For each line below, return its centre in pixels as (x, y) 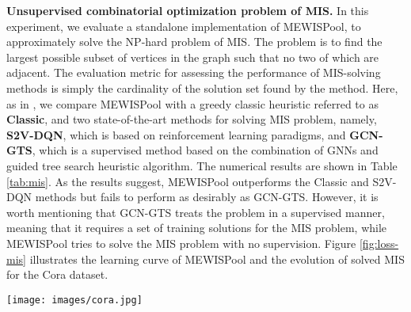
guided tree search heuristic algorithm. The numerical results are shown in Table (202, 165)
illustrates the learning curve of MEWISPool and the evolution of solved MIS (217, 259)
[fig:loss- (379, 243)
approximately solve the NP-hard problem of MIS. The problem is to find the (194, 42)
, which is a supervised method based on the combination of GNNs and (205, 150)
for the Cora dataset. (57, 274)
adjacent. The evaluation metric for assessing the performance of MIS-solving (194, 72)
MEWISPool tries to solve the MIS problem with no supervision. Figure (181, 243)
